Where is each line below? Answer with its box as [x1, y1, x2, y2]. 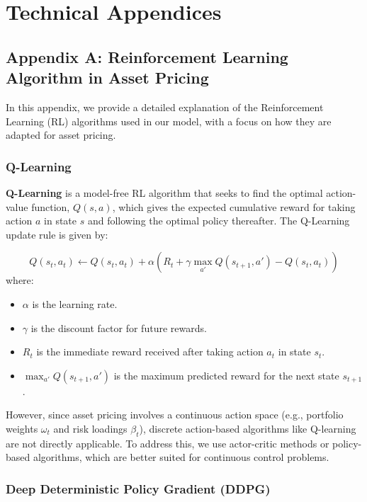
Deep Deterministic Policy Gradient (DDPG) [6, 479, 271, 497]
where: [6, 273, 34, 287]
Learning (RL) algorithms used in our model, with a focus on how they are [6, 113, 332, 128]
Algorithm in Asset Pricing [6, 67, 209, 89]
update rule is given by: [6, 227, 108, 241]
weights [6, 421, 38, 435]
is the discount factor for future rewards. [30, 320, 207, 335]
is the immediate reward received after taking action [36, 344, 264, 359]
